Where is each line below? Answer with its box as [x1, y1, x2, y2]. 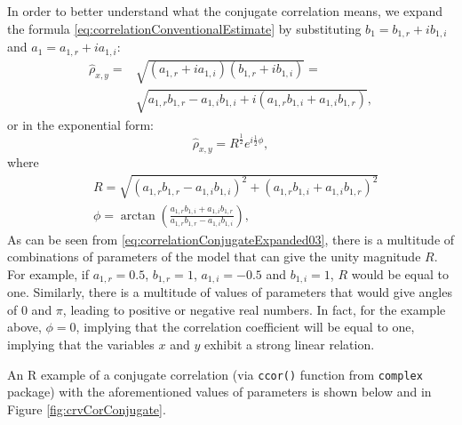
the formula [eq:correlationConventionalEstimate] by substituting [7, 19, 362, 37]
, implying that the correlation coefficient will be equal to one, [76, 317, 415, 336]
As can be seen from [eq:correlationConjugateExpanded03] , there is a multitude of [7, 229, 455, 248]
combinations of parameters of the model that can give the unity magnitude [7, 247, 421, 266]
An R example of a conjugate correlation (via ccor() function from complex [7, 365, 423, 383]
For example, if [7, 264, 90, 283]
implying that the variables [7, 335, 155, 354]
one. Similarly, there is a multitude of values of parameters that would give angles [7, 283, 452, 301]
